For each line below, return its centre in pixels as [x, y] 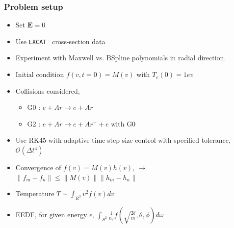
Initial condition [40, 74]
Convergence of [38, 167]
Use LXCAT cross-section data [60, 41]
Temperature [35, 193]
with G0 [123, 123]
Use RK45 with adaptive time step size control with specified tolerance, [123, 140]
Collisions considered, [48, 90]
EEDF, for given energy [51, 215]
